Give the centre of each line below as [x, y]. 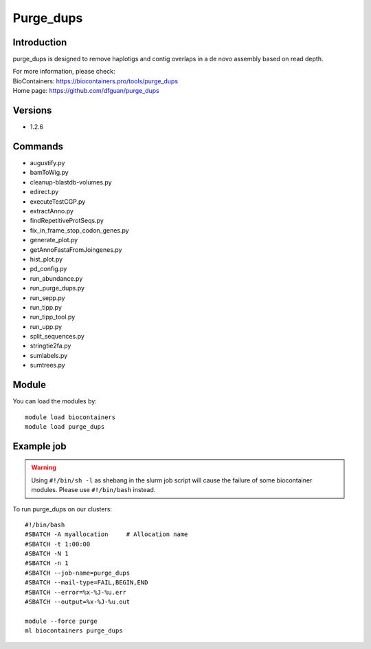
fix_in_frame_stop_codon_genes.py [80, 230]
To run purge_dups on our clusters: [63, 509]
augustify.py [47, 163]
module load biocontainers [70, 417]
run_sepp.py [47, 298]
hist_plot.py [46, 259]
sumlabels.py [49, 355]
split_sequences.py [57, 337]
